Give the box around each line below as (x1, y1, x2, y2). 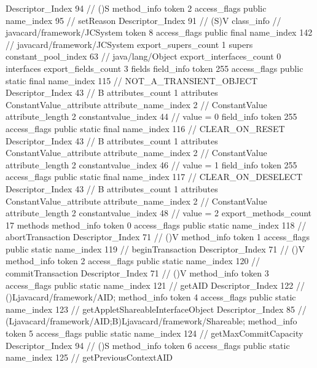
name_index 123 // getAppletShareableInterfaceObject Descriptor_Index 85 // (6, 302, 307, 315)
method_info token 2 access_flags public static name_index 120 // (6, 254, 260, 267)
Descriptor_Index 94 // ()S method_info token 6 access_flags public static (6, 339, 290, 351)
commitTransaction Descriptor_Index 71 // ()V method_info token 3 (6, 267, 269, 280)
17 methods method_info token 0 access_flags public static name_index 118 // (6, 218, 307, 231)
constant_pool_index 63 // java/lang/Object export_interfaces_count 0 (6, 50, 281, 63)
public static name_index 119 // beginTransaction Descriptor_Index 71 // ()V (6, 242, 305, 255)
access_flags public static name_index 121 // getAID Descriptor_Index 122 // (6, 278, 305, 291)
